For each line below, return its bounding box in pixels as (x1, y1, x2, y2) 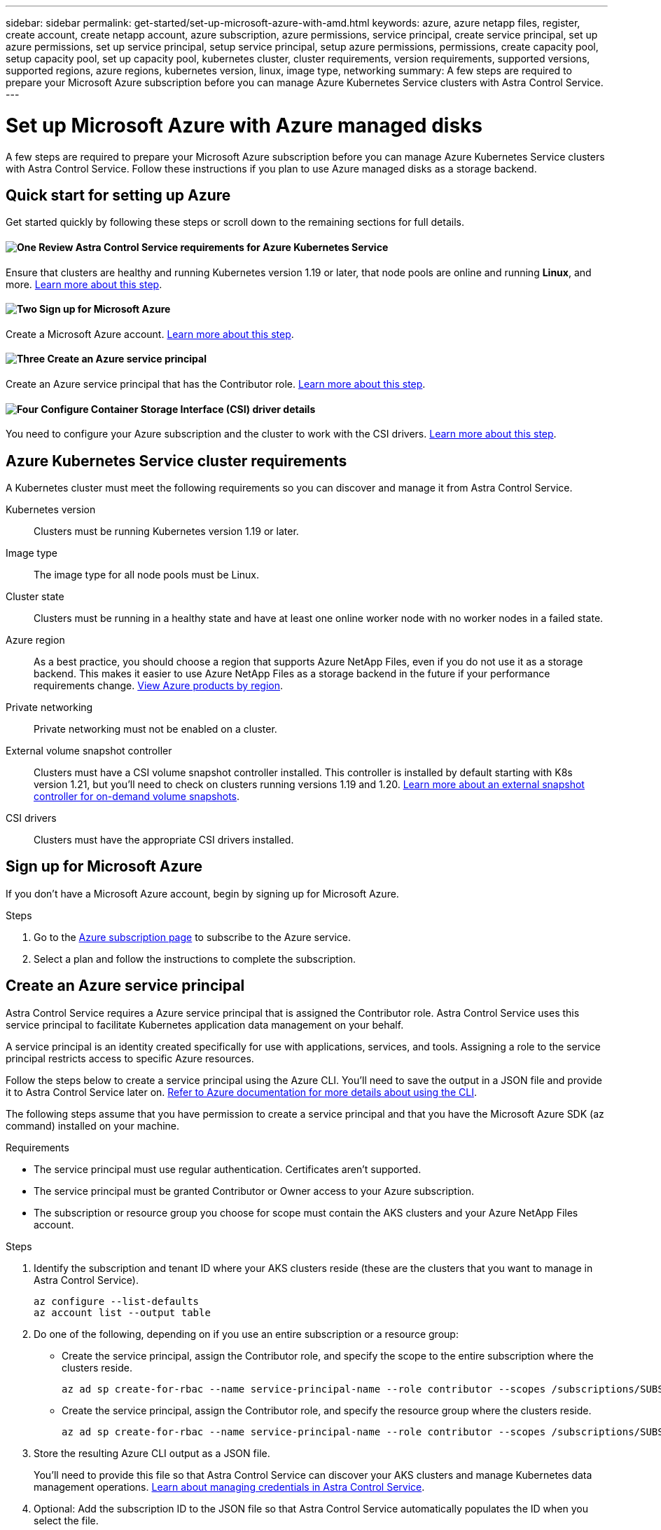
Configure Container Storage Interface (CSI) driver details (41, 402, 316, 415)
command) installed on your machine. (6, 1119, 180, 1132)
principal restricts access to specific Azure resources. (6, 1052, 254, 1064)
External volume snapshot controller (6, 745, 172, 757)
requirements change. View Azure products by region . (34, 679, 284, 692)
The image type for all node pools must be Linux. (34, 569, 260, 581)
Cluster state (6, 590, 64, 603)
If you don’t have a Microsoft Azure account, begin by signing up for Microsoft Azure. (6, 887, 399, 900)
